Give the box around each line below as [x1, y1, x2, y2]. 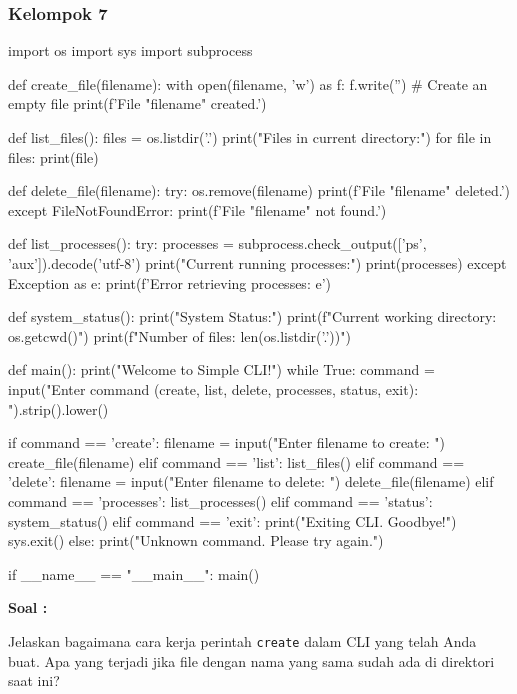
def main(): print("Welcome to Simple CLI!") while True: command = [8, 359, 435, 380]
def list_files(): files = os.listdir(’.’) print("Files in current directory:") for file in [8, 127, 492, 147]
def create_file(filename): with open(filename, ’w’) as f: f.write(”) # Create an [8, 73, 488, 94]
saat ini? [8, 670, 60, 691]
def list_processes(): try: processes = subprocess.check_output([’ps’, [8, 233, 427, 254]
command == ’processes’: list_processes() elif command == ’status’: [8, 490, 433, 511]
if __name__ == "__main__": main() [8, 563, 260, 584]
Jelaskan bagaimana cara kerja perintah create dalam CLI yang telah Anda [8, 630, 477, 651]
